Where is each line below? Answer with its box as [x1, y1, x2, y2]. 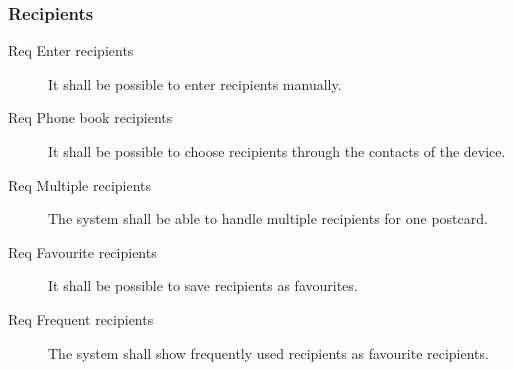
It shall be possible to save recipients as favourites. [48, 275, 358, 296]
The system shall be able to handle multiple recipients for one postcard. [48, 208, 488, 229]
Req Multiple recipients [8, 174, 152, 195]
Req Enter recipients [8, 40, 134, 61]
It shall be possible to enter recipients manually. [48, 73, 342, 94]
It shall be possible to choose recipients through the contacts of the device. [48, 141, 506, 161]
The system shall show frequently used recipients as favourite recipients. [48, 342, 489, 363]
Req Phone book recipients [8, 107, 173, 128]
